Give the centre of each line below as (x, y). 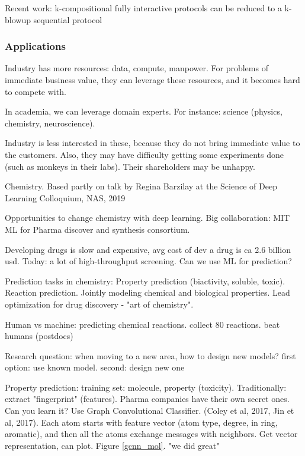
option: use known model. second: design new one (95, 367)
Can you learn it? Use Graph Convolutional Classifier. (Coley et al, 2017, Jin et (150, 411)
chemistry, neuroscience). (50, 123)
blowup (18, 19)
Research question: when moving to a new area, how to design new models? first (150, 355)
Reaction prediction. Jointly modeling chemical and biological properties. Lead (147, 292)
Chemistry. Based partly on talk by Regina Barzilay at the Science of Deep (141, 186)
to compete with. (36, 91)
